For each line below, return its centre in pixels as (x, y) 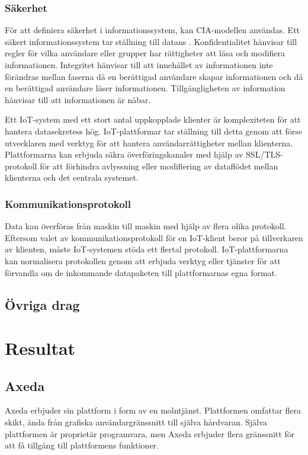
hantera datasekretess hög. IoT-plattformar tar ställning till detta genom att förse (153, 131)
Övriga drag (42, 304)
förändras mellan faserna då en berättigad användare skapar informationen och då (154, 76)
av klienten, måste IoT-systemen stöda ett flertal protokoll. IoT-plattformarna (147, 249)
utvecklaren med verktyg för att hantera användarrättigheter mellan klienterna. (149, 142)
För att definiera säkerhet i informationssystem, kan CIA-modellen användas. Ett (153, 30)
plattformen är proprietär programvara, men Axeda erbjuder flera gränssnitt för (150, 433)
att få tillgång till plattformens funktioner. (82, 445)
